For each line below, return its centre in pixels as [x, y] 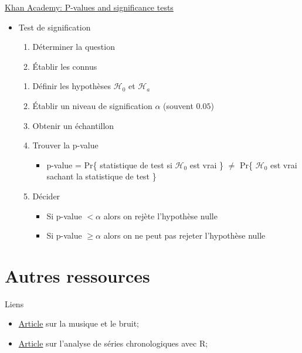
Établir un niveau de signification [92, 105]
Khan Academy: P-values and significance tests [89, 7]
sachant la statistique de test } [101, 176]
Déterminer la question [74, 47]
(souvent [178, 105]
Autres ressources [77, 275]
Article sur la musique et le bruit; [79, 323]
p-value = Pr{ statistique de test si [109, 164]
